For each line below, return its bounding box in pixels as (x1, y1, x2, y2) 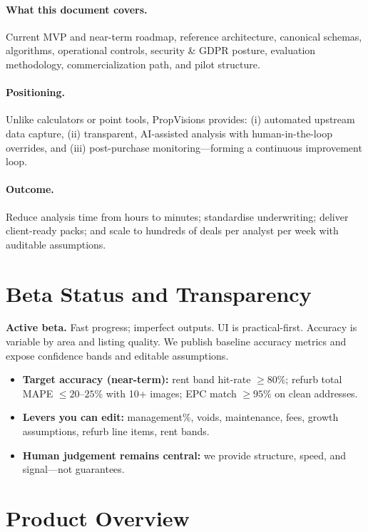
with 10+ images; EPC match (106, 385, 237, 400)
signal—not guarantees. (22, 461, 125, 476)
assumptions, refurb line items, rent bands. (22, 424, 210, 439)
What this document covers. (6, 1, 148, 16)
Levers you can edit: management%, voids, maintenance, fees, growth (22, 410, 339, 424)
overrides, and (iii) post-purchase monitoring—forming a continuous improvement (6, 140, 362, 155)
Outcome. (6, 182, 54, 197)
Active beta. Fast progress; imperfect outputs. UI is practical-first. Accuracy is (6, 320, 357, 335)
